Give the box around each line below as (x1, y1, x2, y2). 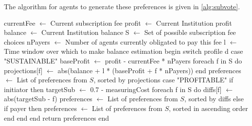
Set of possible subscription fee (144, 27, 236, 37)
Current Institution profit (156, 17, 232, 28)
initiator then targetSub (4, 84, 75, 94)
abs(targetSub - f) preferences (4, 94, 92, 104)
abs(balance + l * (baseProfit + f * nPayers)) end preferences (57, 65, 241, 75)
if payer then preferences (4, 103, 77, 113)
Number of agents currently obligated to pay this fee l (65, 36, 226, 47)
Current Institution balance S (41, 27, 129, 37)
